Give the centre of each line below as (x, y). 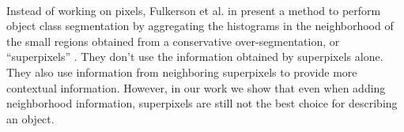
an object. (30, 118)
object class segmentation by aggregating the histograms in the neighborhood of (200, 26)
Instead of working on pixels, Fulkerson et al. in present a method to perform (194, 10)
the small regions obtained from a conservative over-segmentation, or (173, 41)
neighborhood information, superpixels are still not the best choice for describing (202, 103)
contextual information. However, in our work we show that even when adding (196, 87)
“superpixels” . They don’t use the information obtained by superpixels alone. (195, 57)
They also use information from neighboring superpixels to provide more (182, 72)
